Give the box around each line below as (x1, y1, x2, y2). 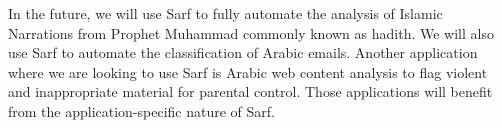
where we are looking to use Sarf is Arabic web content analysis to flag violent (8, 61, 488, 82)
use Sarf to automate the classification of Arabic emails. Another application (8, 42, 478, 63)
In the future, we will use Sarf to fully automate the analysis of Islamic (8, 3, 443, 23)
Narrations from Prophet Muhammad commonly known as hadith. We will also (8, 22, 494, 43)
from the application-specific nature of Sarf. (8, 100, 276, 121)
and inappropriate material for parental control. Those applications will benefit (8, 81, 493, 102)
